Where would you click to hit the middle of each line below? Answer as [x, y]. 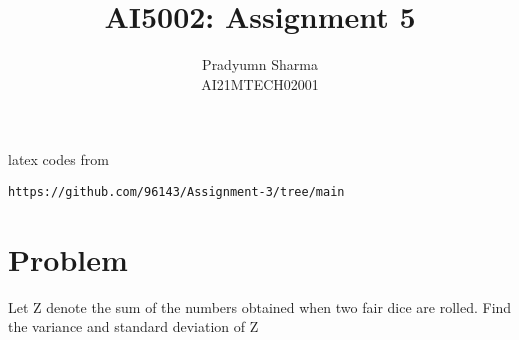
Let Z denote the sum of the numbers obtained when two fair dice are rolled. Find [260, 306]
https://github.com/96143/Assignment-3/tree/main [176, 191]
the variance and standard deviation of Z [133, 326]
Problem [68, 258]
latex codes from [58, 159]
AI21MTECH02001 [260, 83]
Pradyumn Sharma [260, 64]
